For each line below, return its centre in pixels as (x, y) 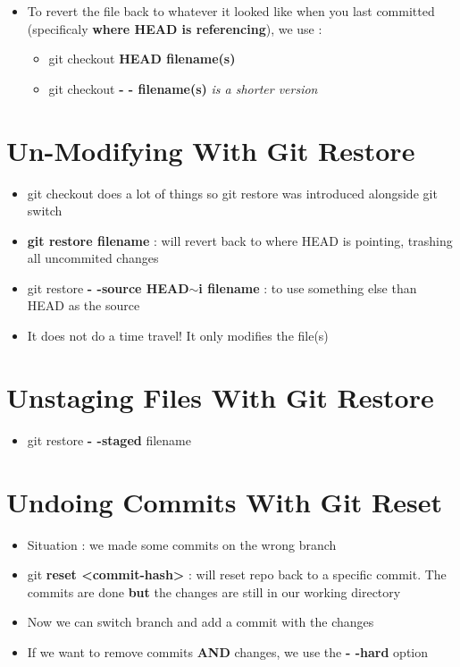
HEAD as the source (84, 305)
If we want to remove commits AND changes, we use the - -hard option (228, 651)
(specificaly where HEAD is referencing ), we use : (175, 28)
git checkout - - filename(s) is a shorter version (183, 88)
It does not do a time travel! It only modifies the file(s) (178, 336)
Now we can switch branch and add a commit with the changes (201, 622)
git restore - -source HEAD (108, 287)
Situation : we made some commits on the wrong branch (182, 544)
